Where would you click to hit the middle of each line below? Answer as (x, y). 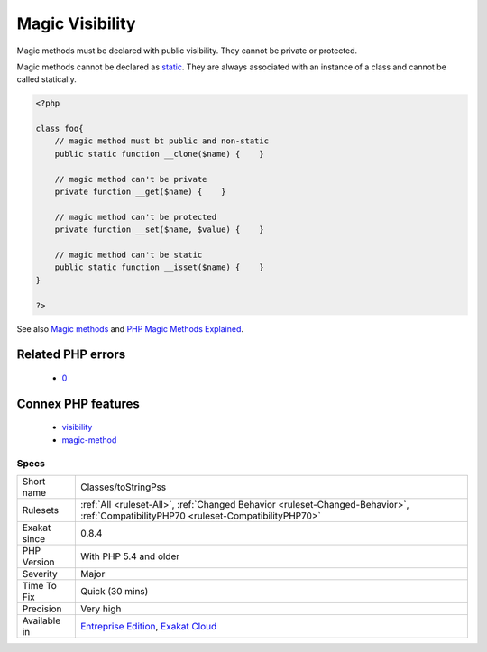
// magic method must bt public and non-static (162, 141)
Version (38, 562)
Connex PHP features (78, 404)
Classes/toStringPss (123, 487)
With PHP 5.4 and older (130, 556)
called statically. (46, 79)
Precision (42, 609)
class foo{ (60, 129)
